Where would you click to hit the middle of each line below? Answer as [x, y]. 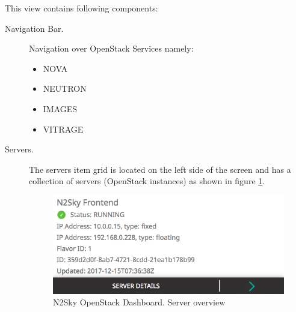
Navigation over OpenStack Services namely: [111, 48]
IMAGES [60, 108]
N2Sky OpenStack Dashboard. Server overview [139, 302]
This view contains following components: [82, 8]
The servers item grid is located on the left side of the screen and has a [160, 169]
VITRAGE [63, 129]
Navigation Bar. [34, 28]
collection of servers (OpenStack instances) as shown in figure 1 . [147, 181]
